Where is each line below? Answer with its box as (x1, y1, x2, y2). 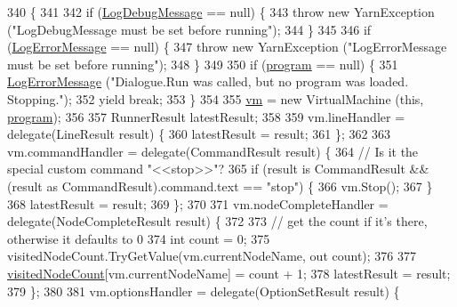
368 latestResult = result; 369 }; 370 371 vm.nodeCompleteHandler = (7, 194, 389, 213)
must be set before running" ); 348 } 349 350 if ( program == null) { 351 (7, 54, 398, 73)
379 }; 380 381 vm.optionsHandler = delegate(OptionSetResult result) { (7, 281, 400, 300)
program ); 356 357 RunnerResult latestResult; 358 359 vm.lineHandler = (7, 107, 405, 125)
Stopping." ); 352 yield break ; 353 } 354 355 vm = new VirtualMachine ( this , (7, 89, 424, 108)
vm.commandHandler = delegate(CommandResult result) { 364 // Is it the (7, 141, 419, 160)
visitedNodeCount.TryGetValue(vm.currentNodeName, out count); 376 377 (7, 246, 416, 265)
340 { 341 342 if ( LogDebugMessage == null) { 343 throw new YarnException (7, 3, 435, 20)
